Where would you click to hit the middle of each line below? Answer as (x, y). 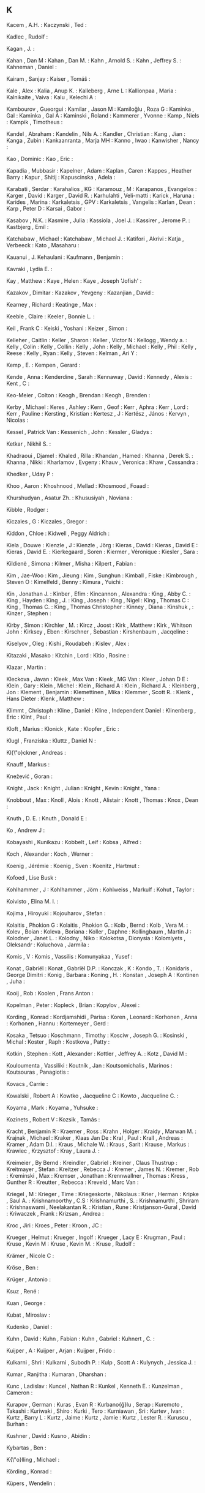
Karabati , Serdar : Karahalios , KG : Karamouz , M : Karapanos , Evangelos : (102, 189)
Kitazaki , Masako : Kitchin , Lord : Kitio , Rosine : (68, 655)
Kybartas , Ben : (27, 1448)
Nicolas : (17, 420)
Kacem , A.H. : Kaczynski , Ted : (47, 24)
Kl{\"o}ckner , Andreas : (36, 752)
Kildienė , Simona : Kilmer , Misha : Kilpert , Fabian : (71, 563)
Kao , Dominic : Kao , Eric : (40, 159)
